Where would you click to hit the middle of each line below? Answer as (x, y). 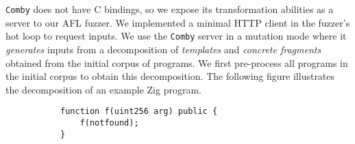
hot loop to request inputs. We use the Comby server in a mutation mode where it (176, 36)
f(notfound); (109, 123)
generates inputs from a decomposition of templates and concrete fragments (163, 49)
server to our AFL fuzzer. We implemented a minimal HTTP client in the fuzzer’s (178, 22)
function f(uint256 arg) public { (139, 112)
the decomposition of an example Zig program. (103, 89)
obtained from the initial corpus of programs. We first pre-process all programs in (177, 62)
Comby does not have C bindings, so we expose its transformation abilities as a (170, 9)
